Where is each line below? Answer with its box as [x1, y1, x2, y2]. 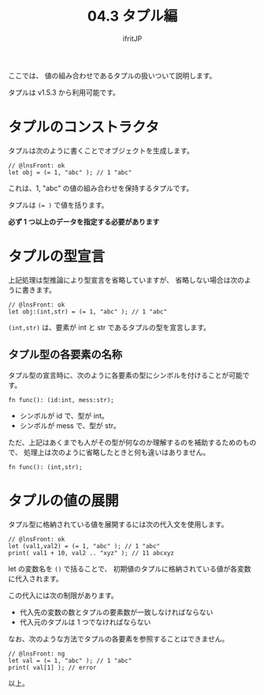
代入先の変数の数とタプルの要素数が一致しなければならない [19, 607, 214, 617]
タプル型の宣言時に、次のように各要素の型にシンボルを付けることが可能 [8, 370, 243, 380]
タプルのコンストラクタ [8, 118, 160, 137]
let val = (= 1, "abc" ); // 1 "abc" [8, 656, 132, 664]
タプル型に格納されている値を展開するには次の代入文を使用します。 [8, 519, 229, 529]
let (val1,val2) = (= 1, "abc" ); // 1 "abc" [8, 542, 160, 550]
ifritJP [122, 33, 143, 43]
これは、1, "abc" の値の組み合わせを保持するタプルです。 [8, 183, 194, 193]
